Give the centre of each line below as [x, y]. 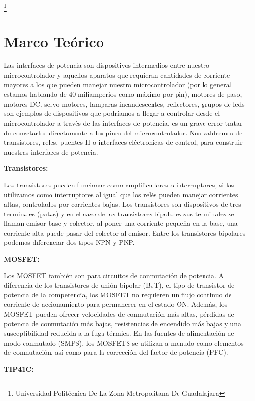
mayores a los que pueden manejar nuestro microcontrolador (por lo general [118, 84]
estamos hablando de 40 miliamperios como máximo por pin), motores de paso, [123, 94]
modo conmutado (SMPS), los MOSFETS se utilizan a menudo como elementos [124, 342]
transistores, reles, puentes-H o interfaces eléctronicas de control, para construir [123, 142]
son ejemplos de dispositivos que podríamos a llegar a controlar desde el [112, 113]
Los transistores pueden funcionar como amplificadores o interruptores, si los [119, 184]
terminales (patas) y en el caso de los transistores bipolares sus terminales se [119, 213]
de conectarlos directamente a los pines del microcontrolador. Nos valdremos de [123, 132]
